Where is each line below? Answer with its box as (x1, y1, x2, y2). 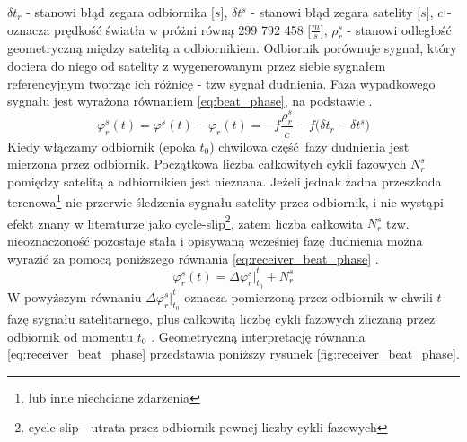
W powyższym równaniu (7, 287, 142, 306)
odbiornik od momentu (7, 326, 134, 345)
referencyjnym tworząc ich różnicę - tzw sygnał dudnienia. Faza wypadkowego (7, 74, 436, 92)
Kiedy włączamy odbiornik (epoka (7, 136, 196, 155)
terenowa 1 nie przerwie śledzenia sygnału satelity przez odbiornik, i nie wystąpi (7, 190, 444, 212)
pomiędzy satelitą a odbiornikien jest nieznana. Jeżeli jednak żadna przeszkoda (7, 171, 442, 190)
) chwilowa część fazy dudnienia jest (209, 136, 410, 155)
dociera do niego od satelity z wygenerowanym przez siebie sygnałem (7, 56, 386, 74)
